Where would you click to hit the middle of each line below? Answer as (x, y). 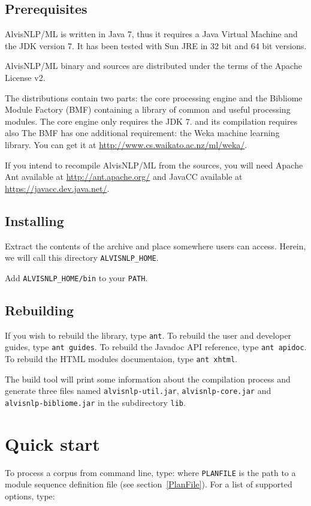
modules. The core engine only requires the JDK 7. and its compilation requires (151, 121)
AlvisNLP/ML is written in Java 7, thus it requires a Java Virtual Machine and (151, 34)
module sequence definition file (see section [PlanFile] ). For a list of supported (149, 484)
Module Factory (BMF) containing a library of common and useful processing (148, 109)
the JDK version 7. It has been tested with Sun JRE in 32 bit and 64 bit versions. (156, 45)
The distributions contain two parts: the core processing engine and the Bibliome (154, 97)
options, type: (30, 496)
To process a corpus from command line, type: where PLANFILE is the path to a (150, 472)
